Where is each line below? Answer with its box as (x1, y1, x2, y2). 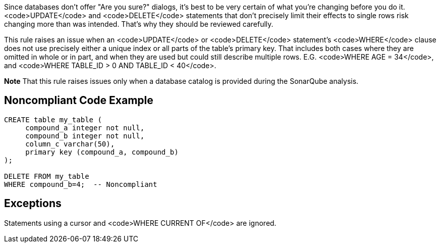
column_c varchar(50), (25, 139, 115, 148)
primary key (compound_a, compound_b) (25, 147, 179, 156)
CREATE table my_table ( (4, 115, 102, 124)
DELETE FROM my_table (4, 172, 89, 180)
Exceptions (4, 197, 62, 210)
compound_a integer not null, (25, 123, 145, 132)
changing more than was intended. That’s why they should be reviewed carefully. (4, 20, 273, 28)
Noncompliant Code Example (4, 94, 153, 107)
